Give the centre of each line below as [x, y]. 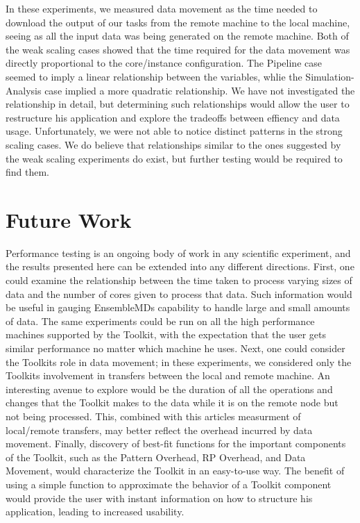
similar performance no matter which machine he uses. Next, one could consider [175, 348]
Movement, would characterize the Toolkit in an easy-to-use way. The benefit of [175, 471]
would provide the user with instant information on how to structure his [159, 498]
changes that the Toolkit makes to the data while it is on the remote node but [172, 402]
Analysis [24, 90]
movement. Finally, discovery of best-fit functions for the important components [176, 443]
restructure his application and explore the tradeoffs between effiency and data [173, 117]
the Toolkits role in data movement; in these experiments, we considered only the [179, 362]
